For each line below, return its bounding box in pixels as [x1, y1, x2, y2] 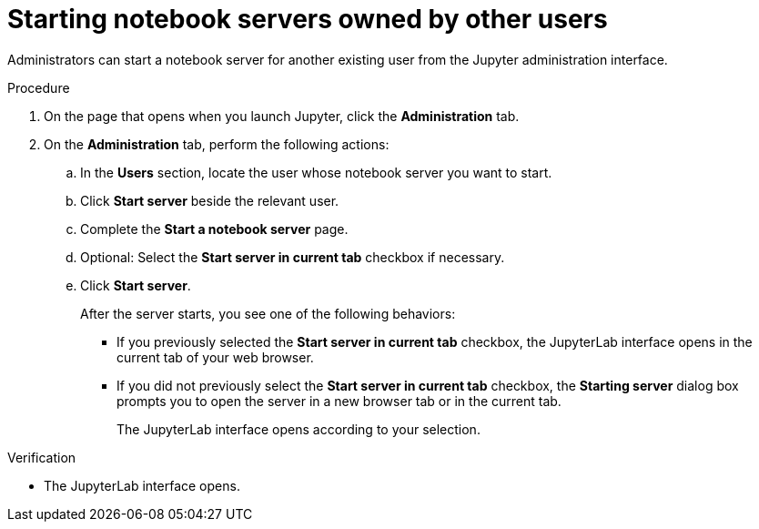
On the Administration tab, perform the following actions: [44, 136, 390, 152]
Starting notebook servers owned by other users [7, 4, 608, 35]
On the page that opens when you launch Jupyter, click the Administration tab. [44, 107, 520, 124]
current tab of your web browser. [116, 349, 314, 365]
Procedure [7, 79, 70, 96]
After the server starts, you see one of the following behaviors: [80, 305, 456, 321]
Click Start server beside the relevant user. [80, 192, 339, 209]
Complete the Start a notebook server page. [80, 220, 349, 237]
